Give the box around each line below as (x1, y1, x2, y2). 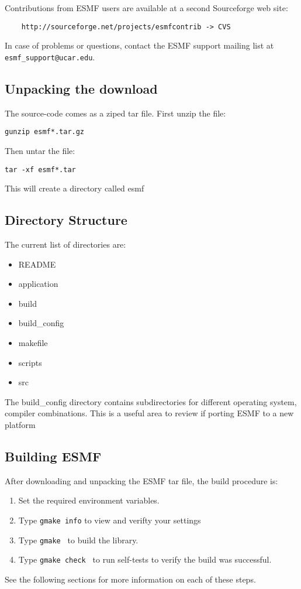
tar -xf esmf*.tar (5, 165, 76, 174)
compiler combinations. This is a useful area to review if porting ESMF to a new (5, 407, 294, 419)
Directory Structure (5, 211, 127, 229)
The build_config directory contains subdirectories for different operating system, (5, 395, 297, 407)
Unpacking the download (5, 79, 158, 97)
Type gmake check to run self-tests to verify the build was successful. (18, 553, 272, 566)
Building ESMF (5, 447, 102, 465)
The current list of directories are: (5, 238, 126, 250)
